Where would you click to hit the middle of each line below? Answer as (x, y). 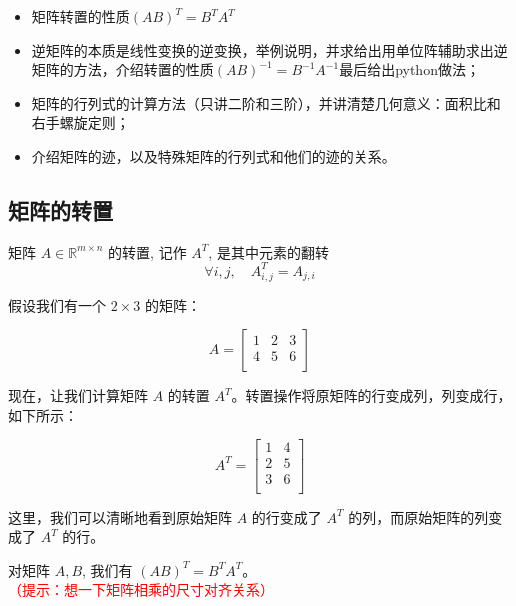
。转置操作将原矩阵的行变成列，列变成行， (371, 395)
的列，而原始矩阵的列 (418, 516)
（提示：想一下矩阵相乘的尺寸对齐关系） (141, 589)
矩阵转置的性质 (80, 16)
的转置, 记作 (147, 251)
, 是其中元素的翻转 (268, 251)
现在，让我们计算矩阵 (78, 395)
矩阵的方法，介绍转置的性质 (122, 69)
